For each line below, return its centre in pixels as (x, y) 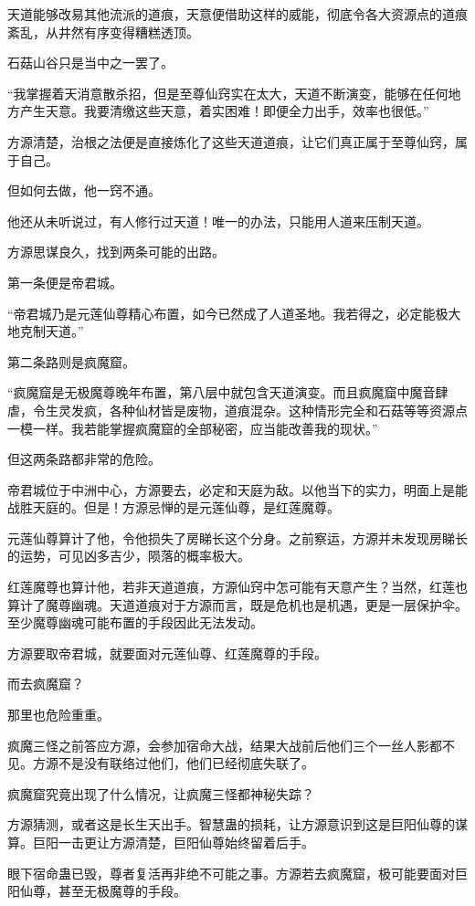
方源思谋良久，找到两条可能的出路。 (116, 252)
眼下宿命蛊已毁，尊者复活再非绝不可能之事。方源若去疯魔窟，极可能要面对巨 (237, 873)
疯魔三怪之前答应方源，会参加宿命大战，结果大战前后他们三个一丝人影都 (225, 745)
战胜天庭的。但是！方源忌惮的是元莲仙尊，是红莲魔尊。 (174, 507)
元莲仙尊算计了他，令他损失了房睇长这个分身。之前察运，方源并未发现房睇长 (237, 537)
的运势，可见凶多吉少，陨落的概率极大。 (129, 556)
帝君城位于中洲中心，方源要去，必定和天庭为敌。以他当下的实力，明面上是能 (237, 489)
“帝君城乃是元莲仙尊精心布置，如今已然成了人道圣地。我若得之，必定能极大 (234, 313)
